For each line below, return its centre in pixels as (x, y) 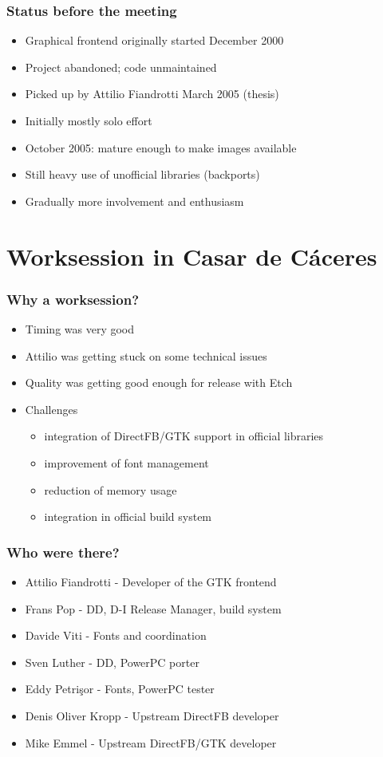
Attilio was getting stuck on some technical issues (146, 355)
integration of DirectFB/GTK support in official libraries (184, 436)
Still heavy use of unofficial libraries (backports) (142, 174)
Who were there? (63, 552)
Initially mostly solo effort (89, 120)
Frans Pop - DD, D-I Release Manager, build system (153, 608)
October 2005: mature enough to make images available (161, 147)
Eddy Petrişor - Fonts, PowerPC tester (120, 689)
